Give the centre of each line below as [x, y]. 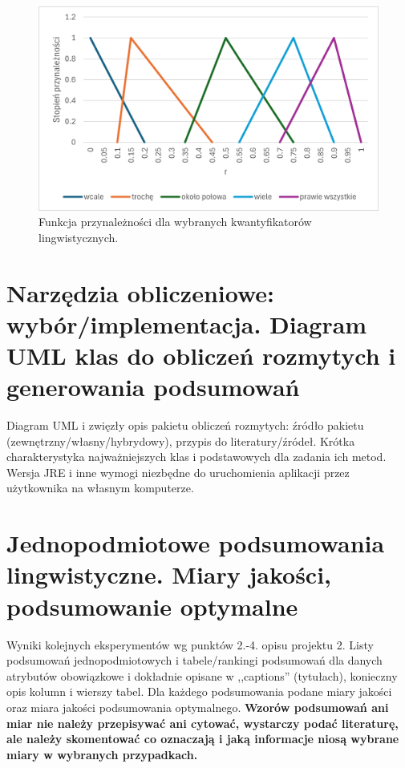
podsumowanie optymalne [152, 606]
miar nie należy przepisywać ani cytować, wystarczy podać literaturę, [202, 723]
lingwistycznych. [79, 237]
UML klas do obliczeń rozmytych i [201, 355]
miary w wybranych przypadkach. [102, 754]
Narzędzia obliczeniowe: [141, 292]
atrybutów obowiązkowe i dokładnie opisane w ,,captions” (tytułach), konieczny [202, 675]
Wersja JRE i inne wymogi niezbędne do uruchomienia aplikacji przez [178, 472]
